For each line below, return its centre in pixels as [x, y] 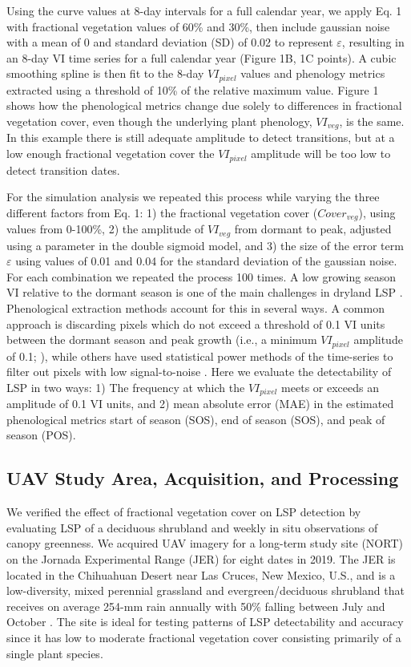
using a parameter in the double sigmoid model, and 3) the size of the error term [205, 245]
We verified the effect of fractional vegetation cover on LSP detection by [184, 512]
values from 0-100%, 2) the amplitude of [105, 229]
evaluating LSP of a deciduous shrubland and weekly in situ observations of [192, 527]
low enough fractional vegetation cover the [111, 154]
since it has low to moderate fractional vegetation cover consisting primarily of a [204, 637]
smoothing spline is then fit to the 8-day [105, 73]
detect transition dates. [63, 170]
